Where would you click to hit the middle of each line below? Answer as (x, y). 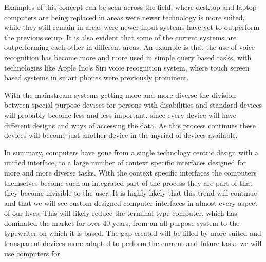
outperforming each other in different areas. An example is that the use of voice (130, 47)
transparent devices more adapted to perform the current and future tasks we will (133, 243)
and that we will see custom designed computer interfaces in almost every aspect (131, 203)
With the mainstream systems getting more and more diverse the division (120, 94)
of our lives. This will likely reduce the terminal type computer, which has (121, 213)
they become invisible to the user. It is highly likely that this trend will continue (131, 193)
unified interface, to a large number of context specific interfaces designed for (125, 162)
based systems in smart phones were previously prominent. (97, 77)
